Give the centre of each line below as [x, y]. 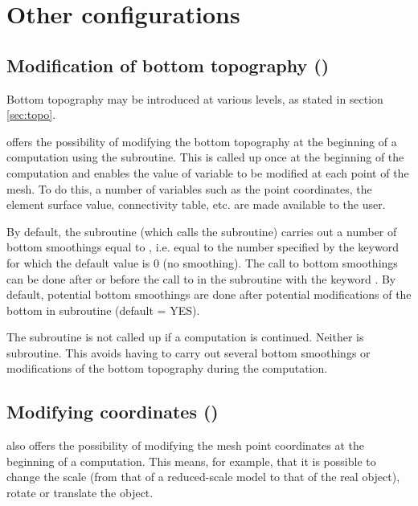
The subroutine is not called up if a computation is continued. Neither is [185, 337]
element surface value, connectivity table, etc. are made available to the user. [196, 204]
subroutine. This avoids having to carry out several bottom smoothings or [189, 352]
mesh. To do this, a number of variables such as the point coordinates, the [189, 188]
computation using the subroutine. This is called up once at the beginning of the [205, 157]
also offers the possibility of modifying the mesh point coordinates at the [186, 445]
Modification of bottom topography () [168, 65]
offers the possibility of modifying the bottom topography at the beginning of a [202, 141]
